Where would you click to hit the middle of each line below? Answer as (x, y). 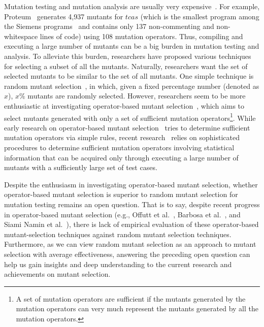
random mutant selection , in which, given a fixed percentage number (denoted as (132, 86)
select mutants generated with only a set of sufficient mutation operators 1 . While (130, 117)
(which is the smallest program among (200, 16)
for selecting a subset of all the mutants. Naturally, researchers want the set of (126, 66)
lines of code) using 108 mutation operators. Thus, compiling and (141, 36)
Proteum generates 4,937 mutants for (64, 16)
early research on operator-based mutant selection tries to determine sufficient (127, 127)
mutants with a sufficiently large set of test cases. (81, 167)
